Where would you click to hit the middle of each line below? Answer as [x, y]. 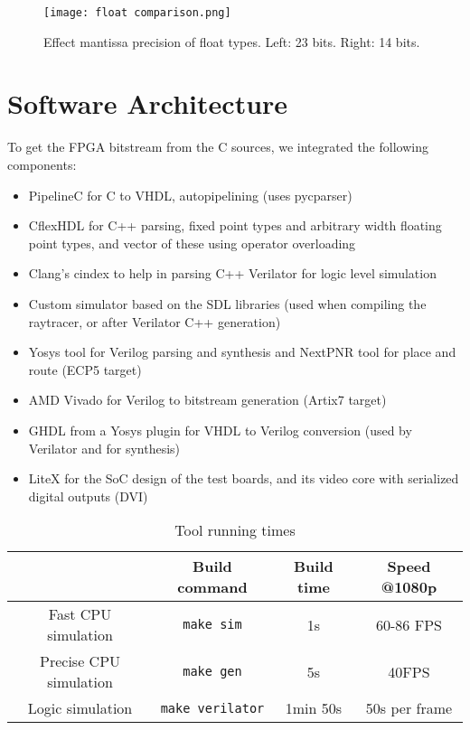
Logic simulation [80, 708]
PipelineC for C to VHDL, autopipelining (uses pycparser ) [190, 195]
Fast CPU [80, 614]
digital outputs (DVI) [88, 496]
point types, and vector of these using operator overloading [192, 243]
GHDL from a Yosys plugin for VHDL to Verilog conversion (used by [220, 430]
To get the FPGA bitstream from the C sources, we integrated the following [218, 147]
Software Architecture [148, 103]
